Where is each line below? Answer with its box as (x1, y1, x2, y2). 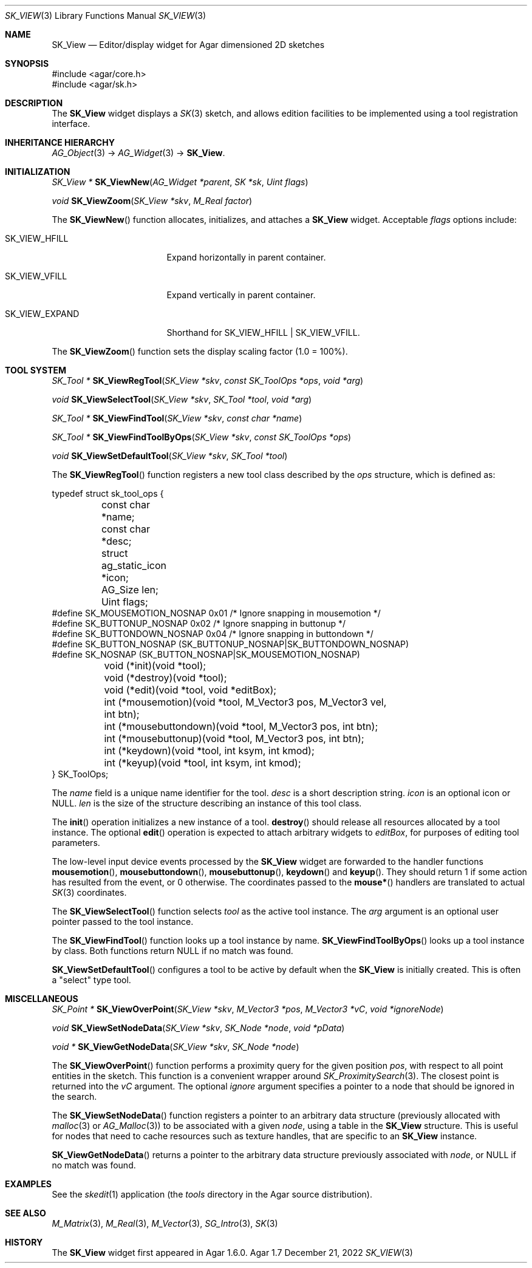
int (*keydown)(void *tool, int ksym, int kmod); (104, 745, 315, 757)
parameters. (52, 837, 100, 848)
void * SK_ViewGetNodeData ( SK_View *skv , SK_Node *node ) (52, 1041, 299, 1052)
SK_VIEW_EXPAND (5, 308, 80, 319)
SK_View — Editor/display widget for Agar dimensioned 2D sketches (52, 39, 325, 50)
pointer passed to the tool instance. (52, 916, 194, 927)
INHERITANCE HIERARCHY (5, 137, 115, 148)
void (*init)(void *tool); (104, 660, 206, 672)
